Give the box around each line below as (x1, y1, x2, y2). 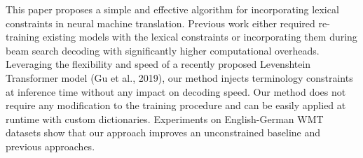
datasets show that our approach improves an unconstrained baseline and (6, 125, 321, 140)
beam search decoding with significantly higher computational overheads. (6, 43, 320, 57)
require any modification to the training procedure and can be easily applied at (6, 98, 346, 113)
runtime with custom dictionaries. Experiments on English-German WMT (6, 111, 324, 126)
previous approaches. (6, 138, 95, 153)
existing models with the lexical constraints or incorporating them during (42, 29, 357, 44)
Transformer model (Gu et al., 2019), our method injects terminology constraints (6, 70, 353, 85)
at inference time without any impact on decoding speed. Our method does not (6, 84, 346, 99)
